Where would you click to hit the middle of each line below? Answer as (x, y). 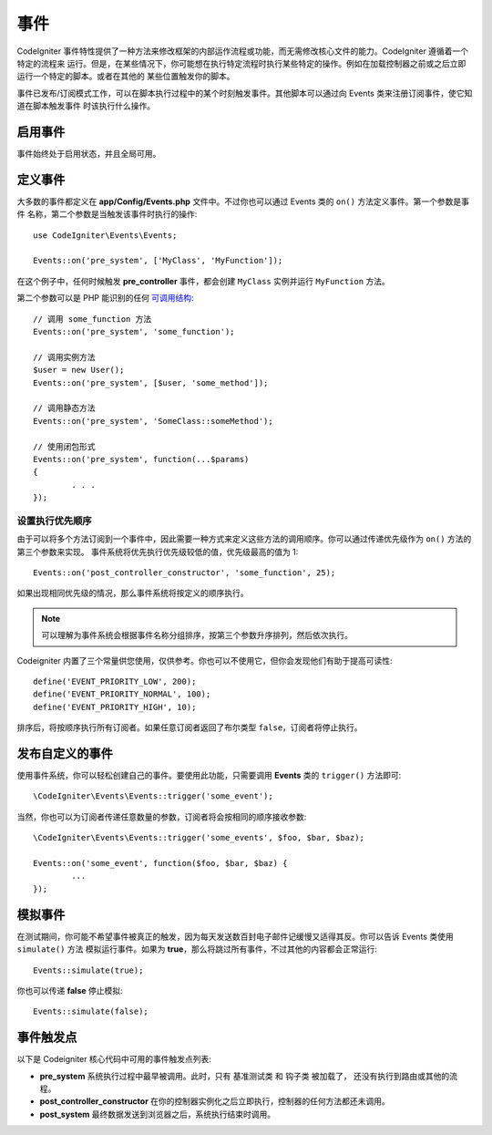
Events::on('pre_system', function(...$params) (141, 459)
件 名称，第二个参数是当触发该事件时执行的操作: (107, 214)
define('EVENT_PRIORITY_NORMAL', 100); (122, 694)
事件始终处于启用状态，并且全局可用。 (89, 154)
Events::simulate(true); (88, 970)
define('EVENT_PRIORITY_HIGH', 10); (115, 707)
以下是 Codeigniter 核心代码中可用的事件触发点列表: (114, 1059)
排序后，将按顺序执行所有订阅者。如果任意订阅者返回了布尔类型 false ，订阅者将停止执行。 (190, 727)
